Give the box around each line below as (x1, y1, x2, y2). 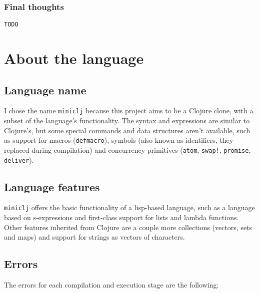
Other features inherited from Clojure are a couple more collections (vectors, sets (4, 222, 252, 232)
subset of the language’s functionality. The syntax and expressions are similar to (4, 115, 250, 126)
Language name (4, 82, 86, 97)
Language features (4, 179, 100, 194)
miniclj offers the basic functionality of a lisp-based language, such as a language (4, 202, 255, 213)
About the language (4, 48, 144, 68)
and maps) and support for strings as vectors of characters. (4, 232, 185, 242)
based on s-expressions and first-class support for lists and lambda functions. (4, 212, 239, 223)
